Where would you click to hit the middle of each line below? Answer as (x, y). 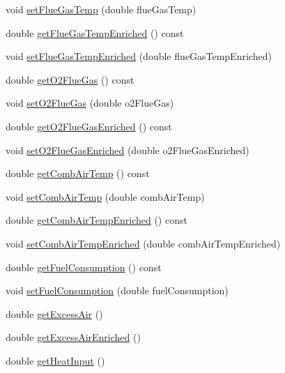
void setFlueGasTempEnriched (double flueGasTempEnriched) (139, 56)
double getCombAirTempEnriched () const (97, 220)
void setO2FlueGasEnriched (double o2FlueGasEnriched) (128, 150)
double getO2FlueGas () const (70, 79)
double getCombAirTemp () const (78, 173)
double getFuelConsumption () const (84, 267)
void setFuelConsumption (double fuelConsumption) (117, 290)
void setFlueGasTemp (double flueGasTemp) (101, 9)
